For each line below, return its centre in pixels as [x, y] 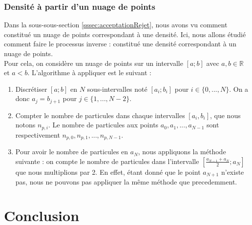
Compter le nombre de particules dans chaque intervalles [100, 115]
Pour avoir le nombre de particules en [72, 152]
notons [25, 125]
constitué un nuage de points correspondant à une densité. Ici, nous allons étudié [125, 34]
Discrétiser [31, 89]
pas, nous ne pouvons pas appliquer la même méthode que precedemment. [126, 182]
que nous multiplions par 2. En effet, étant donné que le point [108, 172]
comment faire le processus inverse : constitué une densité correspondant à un [120, 44]
